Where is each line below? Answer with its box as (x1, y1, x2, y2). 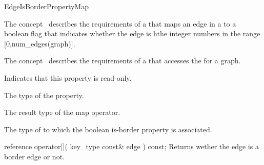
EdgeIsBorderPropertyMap (4, 1, 89, 11)
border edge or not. (4, 151, 65, 161)
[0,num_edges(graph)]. (4, 38, 75, 49)
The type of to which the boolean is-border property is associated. (4, 124, 212, 134)
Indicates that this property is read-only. (4, 72, 132, 83)
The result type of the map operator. (4, 107, 120, 117)
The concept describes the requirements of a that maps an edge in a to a (4, 18, 236, 29)
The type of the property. (4, 89, 84, 100)
